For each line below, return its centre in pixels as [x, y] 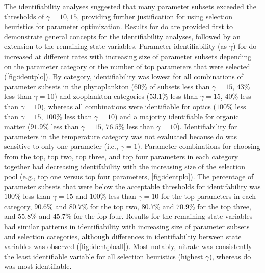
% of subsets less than [176, 86]
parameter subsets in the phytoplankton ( [69, 86]
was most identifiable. [38, 266]
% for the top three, [220, 206]
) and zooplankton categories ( [102, 96]
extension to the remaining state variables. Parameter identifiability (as [115, 46]
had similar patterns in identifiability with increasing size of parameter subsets [127, 226]
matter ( [17, 126]
